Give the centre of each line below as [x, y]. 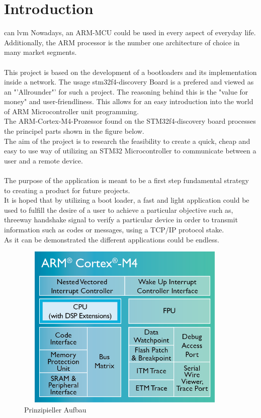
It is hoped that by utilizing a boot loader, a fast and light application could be [127, 200]
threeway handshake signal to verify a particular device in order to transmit [121, 220]
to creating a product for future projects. [67, 190]
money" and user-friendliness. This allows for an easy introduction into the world [129, 101]
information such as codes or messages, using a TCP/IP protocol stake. [114, 229]
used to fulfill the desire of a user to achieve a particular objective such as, [119, 210]
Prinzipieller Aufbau [55, 409]
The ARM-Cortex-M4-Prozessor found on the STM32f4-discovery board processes [130, 121]
